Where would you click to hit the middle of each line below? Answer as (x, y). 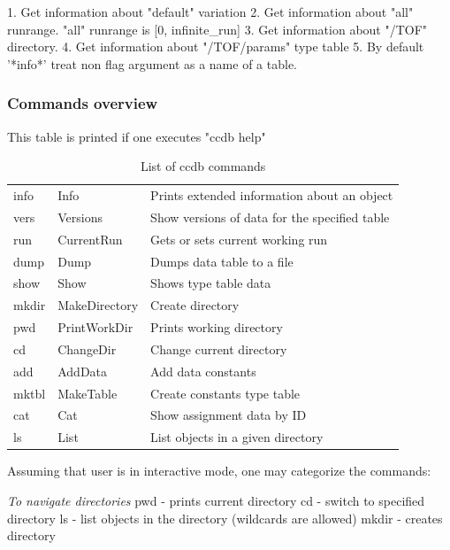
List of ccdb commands (203, 166)
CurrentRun (90, 239)
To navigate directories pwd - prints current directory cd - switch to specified (216, 500)
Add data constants (203, 371)
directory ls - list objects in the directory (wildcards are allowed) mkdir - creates (225, 518)
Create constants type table (225, 393)
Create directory (195, 305)
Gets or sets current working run (239, 239)
